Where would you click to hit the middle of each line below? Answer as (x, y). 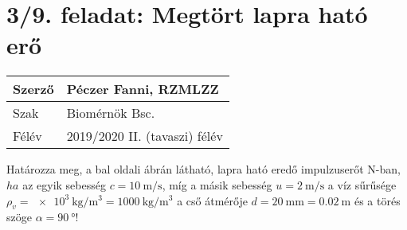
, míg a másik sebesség (217, 184)
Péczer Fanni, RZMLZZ (143, 89)
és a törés (377, 200)
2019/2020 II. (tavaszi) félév (145, 136)
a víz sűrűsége (362, 184)
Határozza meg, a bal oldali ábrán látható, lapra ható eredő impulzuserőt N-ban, (203, 169)
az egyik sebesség (64, 184)
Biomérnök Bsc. (111, 113)
